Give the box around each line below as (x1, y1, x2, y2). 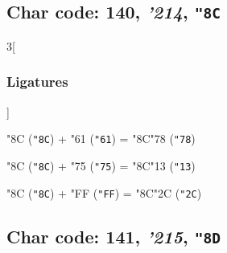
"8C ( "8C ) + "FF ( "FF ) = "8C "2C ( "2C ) (6, 184, 202, 201)
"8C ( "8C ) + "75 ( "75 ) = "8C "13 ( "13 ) (6, 157, 196, 173)
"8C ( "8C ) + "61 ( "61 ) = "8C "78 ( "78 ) (6, 130, 196, 147)
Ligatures (6, 71, 68, 92)
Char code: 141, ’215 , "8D (6, 223, 221, 248)
